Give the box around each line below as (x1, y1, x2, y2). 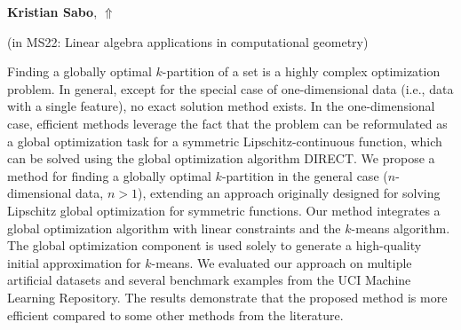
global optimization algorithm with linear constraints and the (7, 218, 341, 237)
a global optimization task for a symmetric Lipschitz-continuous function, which (7, 131, 442, 150)
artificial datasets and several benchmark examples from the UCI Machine (7, 271, 411, 289)
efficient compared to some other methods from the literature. (7, 305, 344, 324)
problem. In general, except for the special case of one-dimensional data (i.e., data (7, 79, 454, 98)
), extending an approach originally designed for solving (137, 184, 441, 202)
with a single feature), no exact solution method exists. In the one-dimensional (7, 97, 435, 115)
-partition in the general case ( (221, 166, 388, 185)
